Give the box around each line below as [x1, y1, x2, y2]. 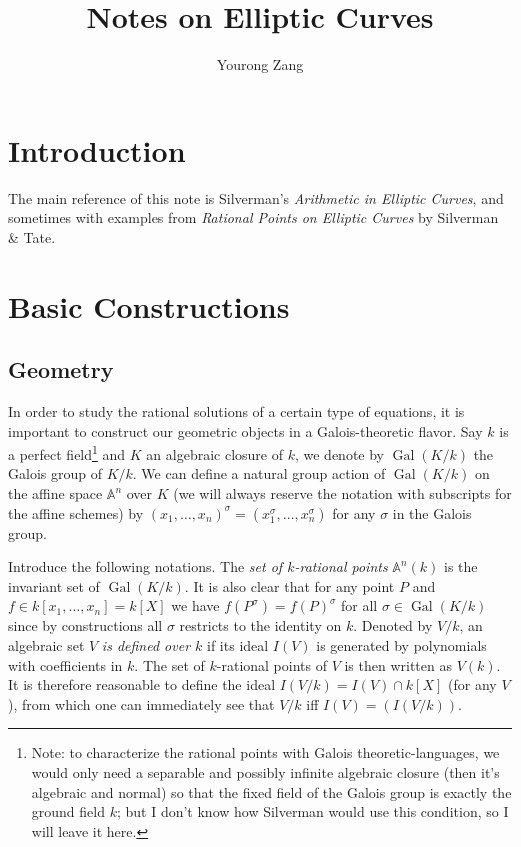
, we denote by [294, 443, 385, 464]
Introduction [8, 129, 186, 170]
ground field [31, 801, 105, 822]
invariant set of [8, 575, 100, 596]
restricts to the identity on [179, 615, 342, 636]
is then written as [344, 654, 452, 675]
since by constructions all [8, 615, 163, 636]
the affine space [8, 483, 103, 504]
